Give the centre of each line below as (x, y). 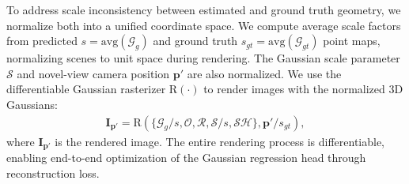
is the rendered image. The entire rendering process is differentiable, (220, 141)
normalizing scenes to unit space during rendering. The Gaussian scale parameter (203, 58)
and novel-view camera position (93, 73)
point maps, (352, 41)
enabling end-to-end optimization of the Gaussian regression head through (186, 158)
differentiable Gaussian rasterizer (86, 89)
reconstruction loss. (53, 173)
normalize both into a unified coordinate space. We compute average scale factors (204, 25)
